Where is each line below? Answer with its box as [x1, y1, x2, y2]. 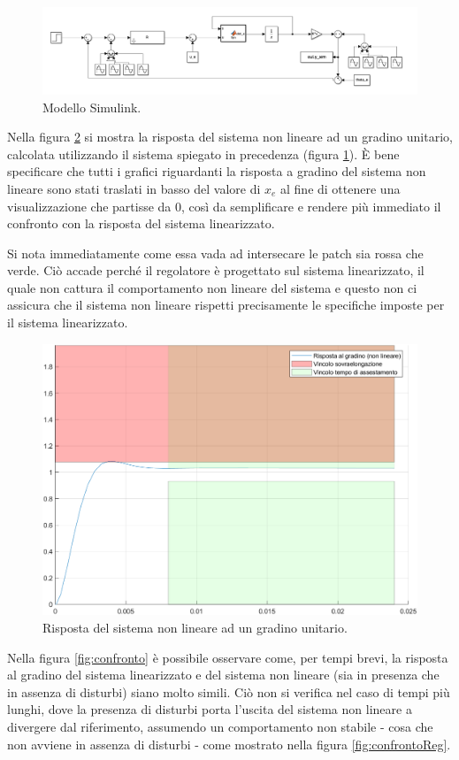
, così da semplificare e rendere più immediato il [181, 196, 441, 215]
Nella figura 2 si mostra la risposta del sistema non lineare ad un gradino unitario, [7, 127, 453, 146]
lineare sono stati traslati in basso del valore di [7, 179, 261, 197]
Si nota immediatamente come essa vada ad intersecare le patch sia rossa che [7, 243, 424, 262]
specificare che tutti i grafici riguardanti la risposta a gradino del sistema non [7, 162, 426, 180]
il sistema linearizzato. [7, 313, 128, 332]
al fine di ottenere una [280, 179, 401, 197]
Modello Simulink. [42, 97, 142, 116]
